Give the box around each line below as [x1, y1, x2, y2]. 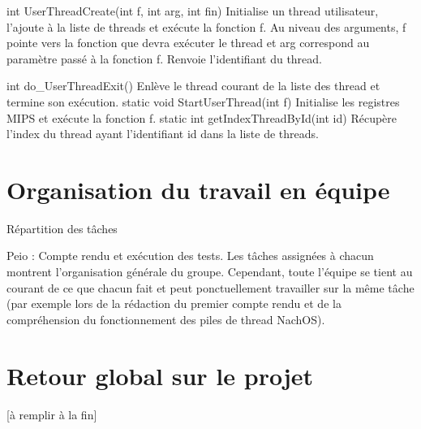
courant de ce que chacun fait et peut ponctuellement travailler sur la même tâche [6, 279, 415, 296]
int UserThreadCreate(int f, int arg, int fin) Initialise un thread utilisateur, [6, 2, 379, 19]
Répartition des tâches [6, 219, 118, 236]
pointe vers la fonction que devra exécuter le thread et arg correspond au [6, 34, 370, 51]
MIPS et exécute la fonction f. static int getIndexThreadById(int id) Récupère [6, 109, 397, 126]
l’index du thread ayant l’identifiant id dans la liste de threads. [6, 125, 319, 142]
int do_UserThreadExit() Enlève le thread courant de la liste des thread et [6, 77, 380, 94]
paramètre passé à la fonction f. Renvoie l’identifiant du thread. [6, 50, 322, 67]
